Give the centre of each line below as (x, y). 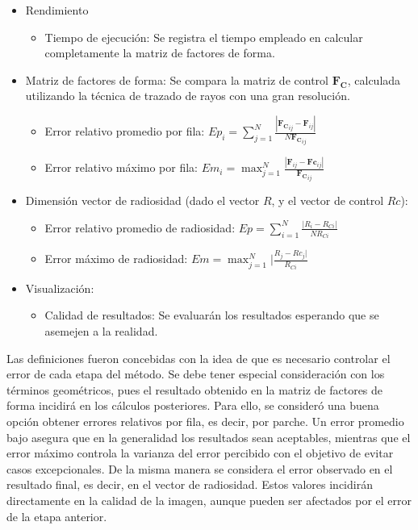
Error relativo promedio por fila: (125, 131)
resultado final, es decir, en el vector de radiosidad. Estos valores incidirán (190, 484)
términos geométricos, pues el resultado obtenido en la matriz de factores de (195, 389)
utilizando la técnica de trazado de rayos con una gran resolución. (188, 96)
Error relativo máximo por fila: (121, 167)
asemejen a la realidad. (101, 331)
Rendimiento (57, 10)
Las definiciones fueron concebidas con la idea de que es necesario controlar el (199, 358)
